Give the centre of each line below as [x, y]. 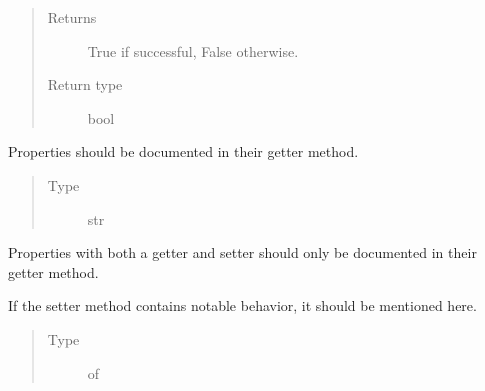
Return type [85, 84]
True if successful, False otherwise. [193, 50]
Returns [72, 17]
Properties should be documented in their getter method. [183, 151]
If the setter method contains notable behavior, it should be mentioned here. [242, 305]
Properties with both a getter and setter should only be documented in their [242, 252]
